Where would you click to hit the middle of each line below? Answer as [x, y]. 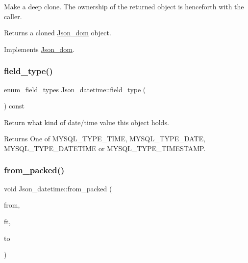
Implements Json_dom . [39, 49]
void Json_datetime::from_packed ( [58, 188]
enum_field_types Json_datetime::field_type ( [75, 89]
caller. [13, 16]
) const [14, 106]
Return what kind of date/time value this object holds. [87, 122]
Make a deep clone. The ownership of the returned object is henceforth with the [124, 6]
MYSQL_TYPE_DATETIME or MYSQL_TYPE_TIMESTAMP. [105, 148]
